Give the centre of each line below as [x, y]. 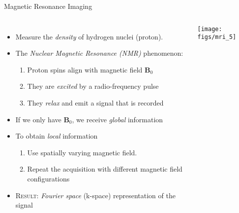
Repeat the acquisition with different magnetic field [105, 169]
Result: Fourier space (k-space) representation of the [95, 195]
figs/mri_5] [217, 37]
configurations [48, 178]
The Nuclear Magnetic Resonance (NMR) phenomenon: [99, 53]
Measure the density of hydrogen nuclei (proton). [89, 36]
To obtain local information [57, 136]
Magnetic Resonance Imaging [48, 6]
